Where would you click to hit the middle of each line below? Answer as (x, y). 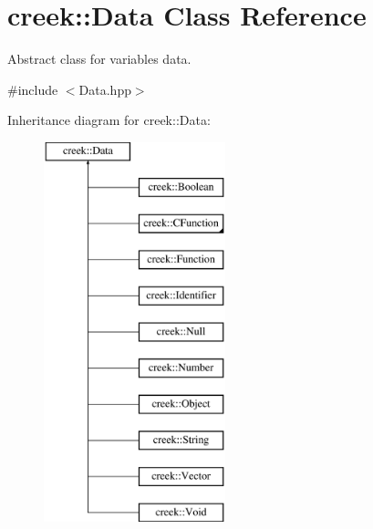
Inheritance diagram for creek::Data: (109, 120)
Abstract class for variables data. (99, 59)
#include (33, 89)
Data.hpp (105, 89)
